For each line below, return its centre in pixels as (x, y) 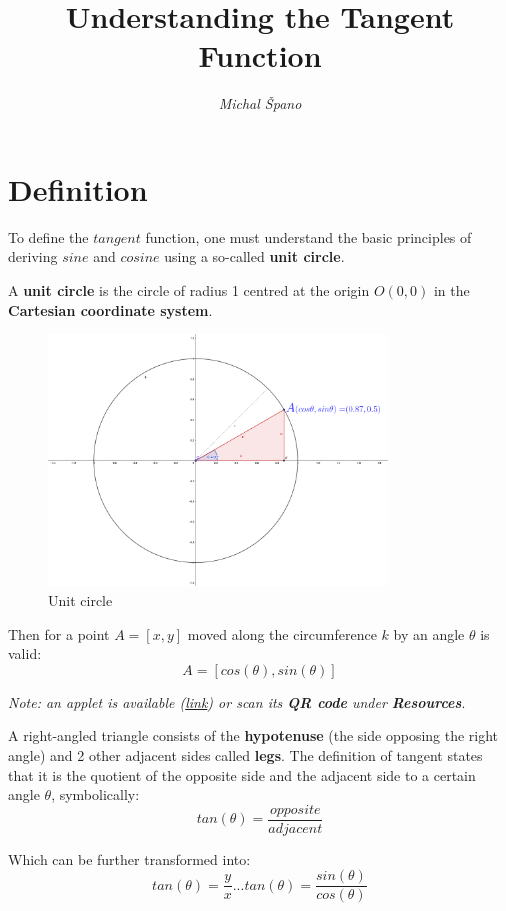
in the (451, 290)
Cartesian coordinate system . (110, 309)
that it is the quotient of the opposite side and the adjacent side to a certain (242, 774)
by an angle (429, 633)
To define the (48, 236)
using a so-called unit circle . (254, 256)
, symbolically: (95, 794)
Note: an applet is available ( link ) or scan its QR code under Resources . (237, 701)
